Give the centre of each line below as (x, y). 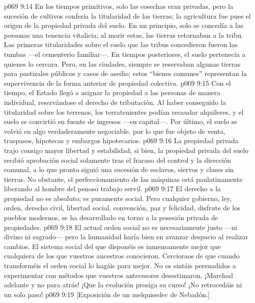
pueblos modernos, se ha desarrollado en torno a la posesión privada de (111, 217)
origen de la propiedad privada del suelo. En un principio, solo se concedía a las (124, 25)
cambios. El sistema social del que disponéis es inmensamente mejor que (113, 246)
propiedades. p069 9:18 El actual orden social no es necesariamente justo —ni (121, 227)
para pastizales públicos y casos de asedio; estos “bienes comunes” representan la (126, 73)
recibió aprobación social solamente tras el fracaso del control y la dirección (118, 160)
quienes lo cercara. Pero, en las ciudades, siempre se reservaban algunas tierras (122, 63)
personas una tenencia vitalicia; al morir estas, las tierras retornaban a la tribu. (124, 35)
